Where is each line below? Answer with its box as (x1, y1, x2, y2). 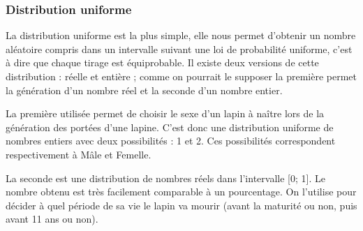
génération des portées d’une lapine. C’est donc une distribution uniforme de (6, 119, 334, 134)
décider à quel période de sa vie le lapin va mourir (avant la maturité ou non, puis (6, 198, 357, 212)
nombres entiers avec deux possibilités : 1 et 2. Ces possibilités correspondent (6, 133, 336, 148)
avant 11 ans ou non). (6, 211, 98, 226)
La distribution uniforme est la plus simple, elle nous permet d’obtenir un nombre (6, 28, 356, 43)
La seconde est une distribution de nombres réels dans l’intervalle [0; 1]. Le (6, 170, 325, 185)
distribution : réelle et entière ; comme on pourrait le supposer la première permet (6, 69, 357, 83)
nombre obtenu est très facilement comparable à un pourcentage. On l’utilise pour (6, 184, 357, 199)
